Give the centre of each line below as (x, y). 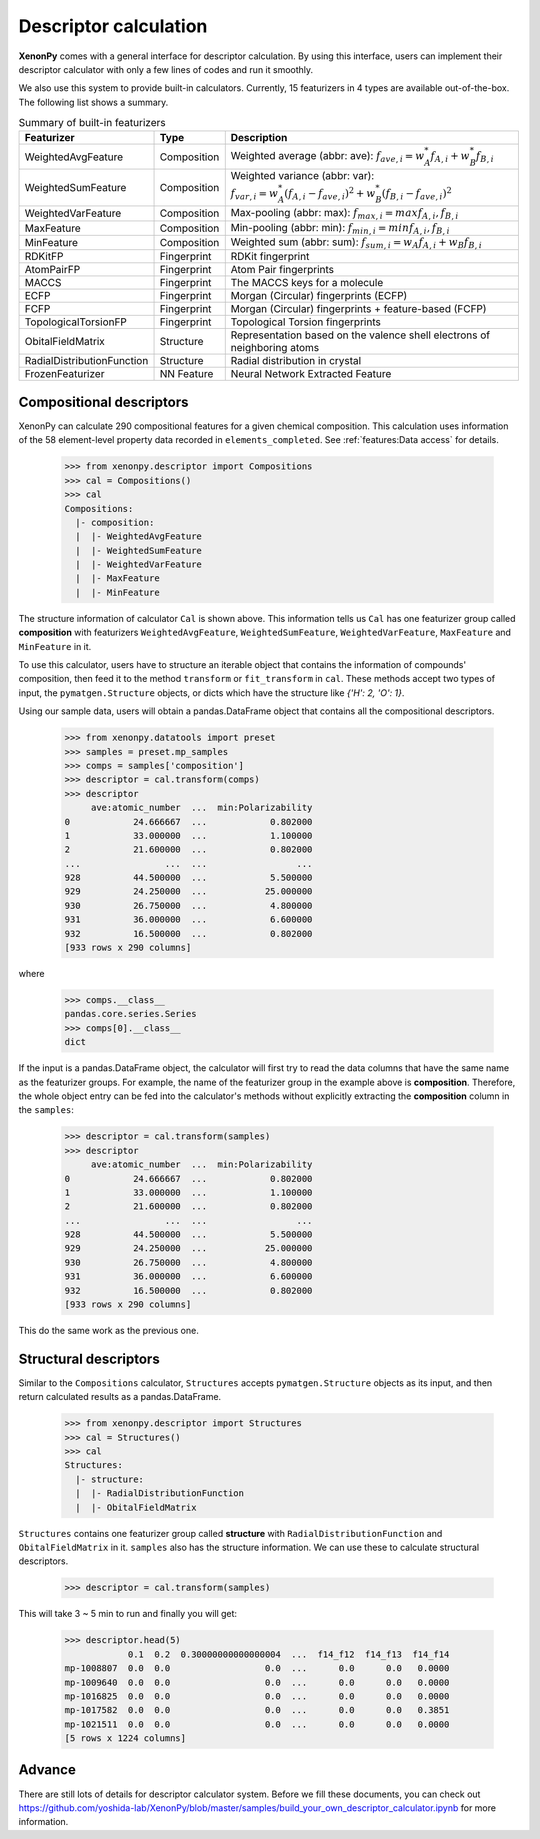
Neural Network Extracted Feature (311, 374)
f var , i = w (254, 194)
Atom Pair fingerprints (282, 270)
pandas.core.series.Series (130, 1014)
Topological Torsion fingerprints (306, 322)
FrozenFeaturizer (64, 374)
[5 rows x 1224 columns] (125, 1738)
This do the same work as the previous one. (108, 1330)
